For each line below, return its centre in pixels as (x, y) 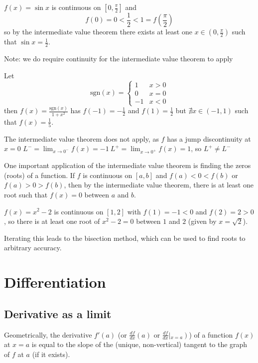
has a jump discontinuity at (209, 138)
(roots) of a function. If (40, 175)
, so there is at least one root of (52, 221)
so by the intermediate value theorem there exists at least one (98, 32)
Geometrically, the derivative (48, 334)
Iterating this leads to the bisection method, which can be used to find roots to (125, 238)
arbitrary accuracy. (33, 248)
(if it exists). (51, 354)
